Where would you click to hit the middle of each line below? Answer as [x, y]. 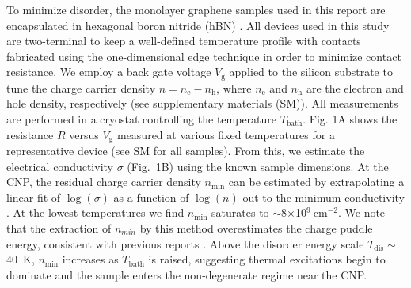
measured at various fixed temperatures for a [226, 134]
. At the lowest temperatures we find [95, 212]
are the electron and [355, 87]
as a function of [151, 197]
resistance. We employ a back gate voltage [109, 72]
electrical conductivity [60, 166]
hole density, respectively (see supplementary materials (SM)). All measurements [202, 103]
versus [84, 134]
